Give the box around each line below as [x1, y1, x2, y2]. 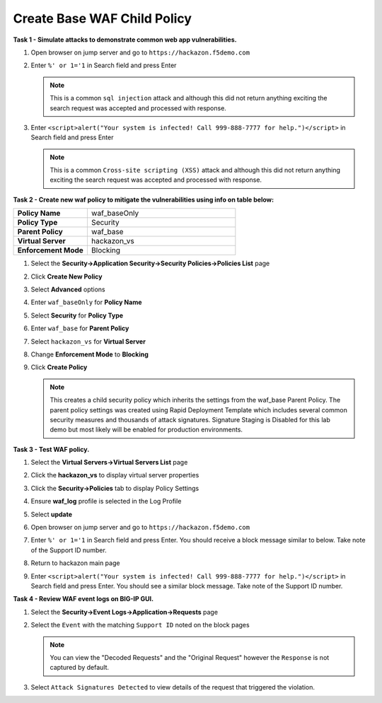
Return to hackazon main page [30, 559, 120, 567]
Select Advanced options [30, 285, 105, 294]
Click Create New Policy [30, 272, 103, 281]
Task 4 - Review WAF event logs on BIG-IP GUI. [13, 595, 154, 603]
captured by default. [50, 663, 110, 672]
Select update [30, 510, 73, 518]
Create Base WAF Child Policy [13, 11, 192, 26]
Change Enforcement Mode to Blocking [30, 350, 149, 359]
